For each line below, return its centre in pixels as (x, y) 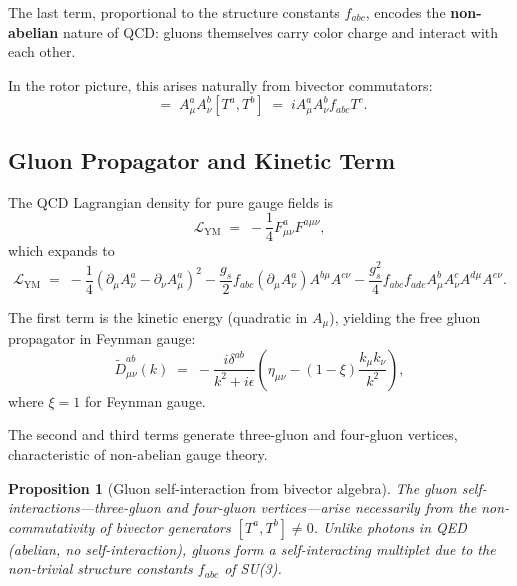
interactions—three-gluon (84, 507)
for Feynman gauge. (145, 400)
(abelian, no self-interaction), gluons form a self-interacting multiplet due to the (252, 548)
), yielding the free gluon (405, 316)
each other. (42, 51)
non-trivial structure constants (100, 568)
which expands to (61, 250)
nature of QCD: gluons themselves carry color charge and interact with (280, 31)
